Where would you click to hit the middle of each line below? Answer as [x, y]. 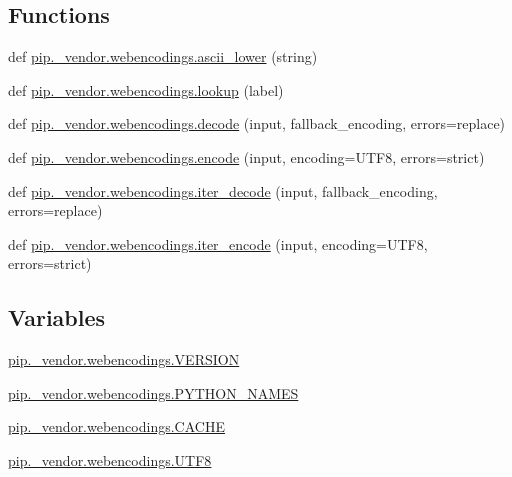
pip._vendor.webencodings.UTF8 [110, 459]
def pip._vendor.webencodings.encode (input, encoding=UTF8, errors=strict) [246, 156]
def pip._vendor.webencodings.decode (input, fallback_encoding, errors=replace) [257, 123]
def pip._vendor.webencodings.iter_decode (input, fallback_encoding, [223, 190]
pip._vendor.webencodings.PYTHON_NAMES [153, 392]
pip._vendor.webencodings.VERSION [124, 359]
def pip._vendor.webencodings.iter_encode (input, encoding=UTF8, [218, 243]
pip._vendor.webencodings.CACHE [116, 426]
